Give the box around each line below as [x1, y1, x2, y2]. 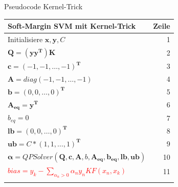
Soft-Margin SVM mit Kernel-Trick [8, 21, 136, 31]
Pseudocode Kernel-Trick [4, 1, 83, 11]
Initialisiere [8, 33, 43, 44]
